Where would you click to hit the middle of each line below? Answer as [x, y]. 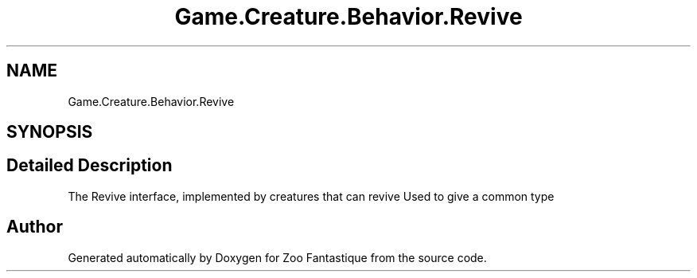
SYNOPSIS [50, 132]
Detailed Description [90, 166]
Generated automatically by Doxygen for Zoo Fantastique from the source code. [277, 257]
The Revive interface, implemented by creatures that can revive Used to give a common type [311, 196]
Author [35, 227]
